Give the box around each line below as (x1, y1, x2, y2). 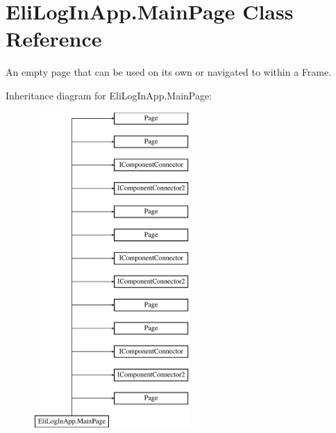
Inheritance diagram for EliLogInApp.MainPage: (6, 88, 212, 102)
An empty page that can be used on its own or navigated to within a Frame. (6, 65, 332, 79)
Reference (6, 24, 102, 53)
